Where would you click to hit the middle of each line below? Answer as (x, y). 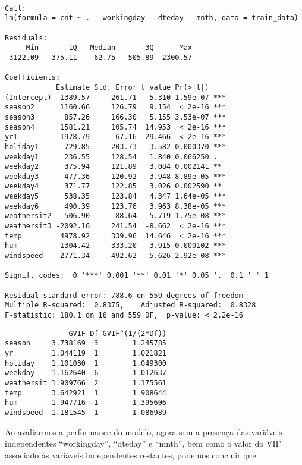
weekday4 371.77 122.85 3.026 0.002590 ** (114, 186)
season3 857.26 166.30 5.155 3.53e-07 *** (116, 117)
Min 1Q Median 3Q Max (109, 48)
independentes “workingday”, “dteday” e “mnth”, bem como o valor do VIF (143, 443)
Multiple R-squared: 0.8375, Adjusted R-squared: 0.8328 (130, 305)
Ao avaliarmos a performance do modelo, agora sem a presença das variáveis (144, 431)
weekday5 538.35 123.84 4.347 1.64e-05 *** (116, 197)
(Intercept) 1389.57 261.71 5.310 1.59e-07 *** (116, 97)
